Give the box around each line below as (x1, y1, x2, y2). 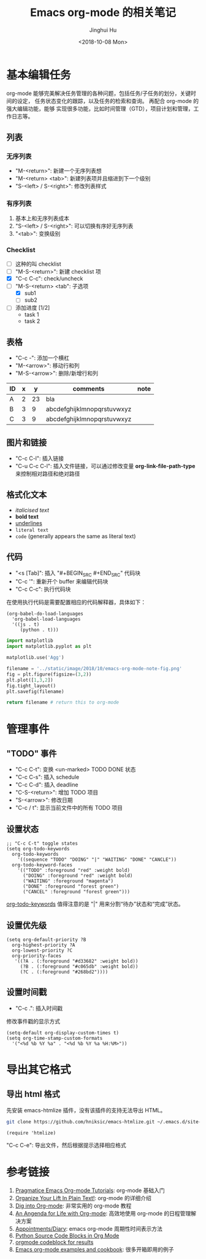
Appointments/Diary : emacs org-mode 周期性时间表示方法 (15, 1225, 162, 1232)
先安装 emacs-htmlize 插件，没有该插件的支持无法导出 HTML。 (6, 1106, 166, 1114)
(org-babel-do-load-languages (6, 611, 84, 617)
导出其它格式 (6, 1063, 72, 1077)
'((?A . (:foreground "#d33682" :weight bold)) (14, 958, 139, 964)
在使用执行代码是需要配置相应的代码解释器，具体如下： (6, 599, 146, 606)
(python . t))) (20, 627, 59, 633)
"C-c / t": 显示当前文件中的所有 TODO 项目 (15, 804, 123, 812)
